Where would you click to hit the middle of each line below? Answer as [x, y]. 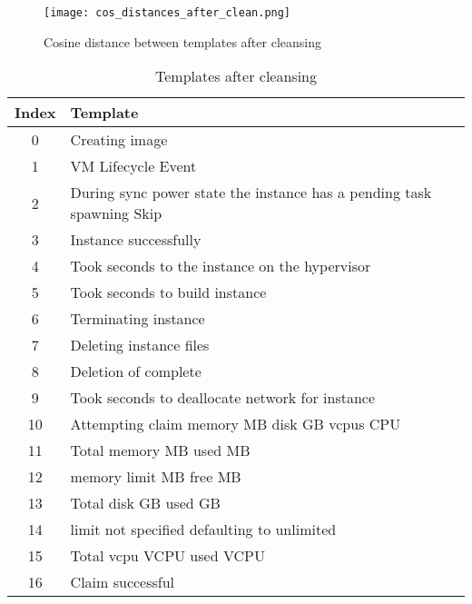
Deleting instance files [140, 345]
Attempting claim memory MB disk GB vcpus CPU [236, 424]
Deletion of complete [136, 371]
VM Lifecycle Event [133, 166]
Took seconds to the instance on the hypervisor [221, 266]
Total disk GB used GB [145, 503]
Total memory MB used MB [160, 451]
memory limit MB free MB [156, 477]
